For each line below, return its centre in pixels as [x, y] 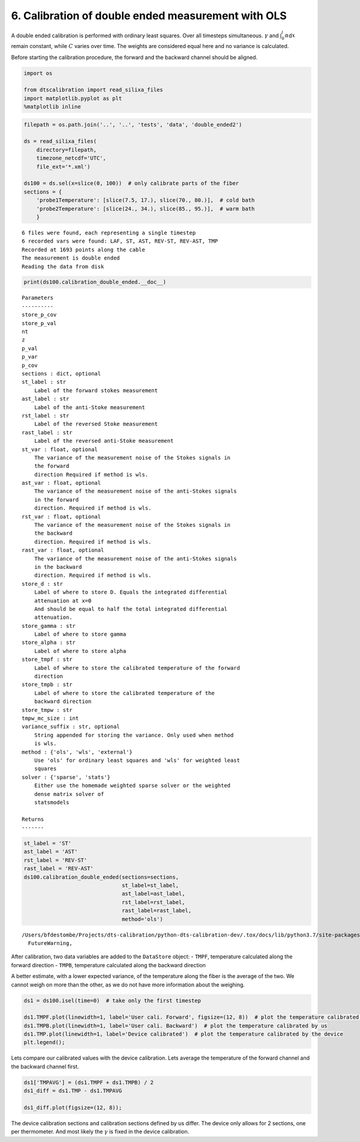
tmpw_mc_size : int [50, 718]
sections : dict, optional [61, 373]
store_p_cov [39, 315]
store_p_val [39, 323]
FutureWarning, [50, 943]
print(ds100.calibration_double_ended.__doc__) [95, 282]
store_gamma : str [49, 626]
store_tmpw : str [47, 710]
